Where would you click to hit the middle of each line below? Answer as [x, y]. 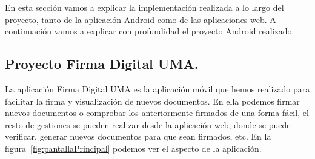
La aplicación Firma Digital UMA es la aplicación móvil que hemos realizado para [157, 89]
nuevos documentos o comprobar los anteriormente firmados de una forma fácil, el [157, 113]
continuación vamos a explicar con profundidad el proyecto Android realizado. [150, 31]
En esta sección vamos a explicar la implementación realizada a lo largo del [144, 7]
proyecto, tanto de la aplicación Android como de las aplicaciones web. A [141, 19]
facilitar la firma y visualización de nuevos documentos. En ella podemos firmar [152, 101]
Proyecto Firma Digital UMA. [102, 64]
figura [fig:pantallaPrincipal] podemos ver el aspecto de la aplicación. [133, 148]
